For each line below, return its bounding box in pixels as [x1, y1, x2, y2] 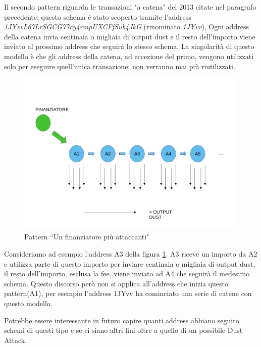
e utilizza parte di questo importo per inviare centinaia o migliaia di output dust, [4, 258, 255, 269]
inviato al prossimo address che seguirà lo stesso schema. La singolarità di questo [4, 41, 254, 52]
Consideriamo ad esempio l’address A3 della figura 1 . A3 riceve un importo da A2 [4, 249, 257, 259]
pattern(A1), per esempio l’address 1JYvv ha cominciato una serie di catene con [4, 288, 252, 299]
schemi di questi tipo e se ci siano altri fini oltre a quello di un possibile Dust [4, 325, 243, 335]
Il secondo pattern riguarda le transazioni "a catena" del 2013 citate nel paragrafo [4, 2, 256, 12]
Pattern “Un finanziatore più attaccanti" [24, 231, 149, 242]
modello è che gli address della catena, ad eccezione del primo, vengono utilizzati [4, 51, 254, 61]
